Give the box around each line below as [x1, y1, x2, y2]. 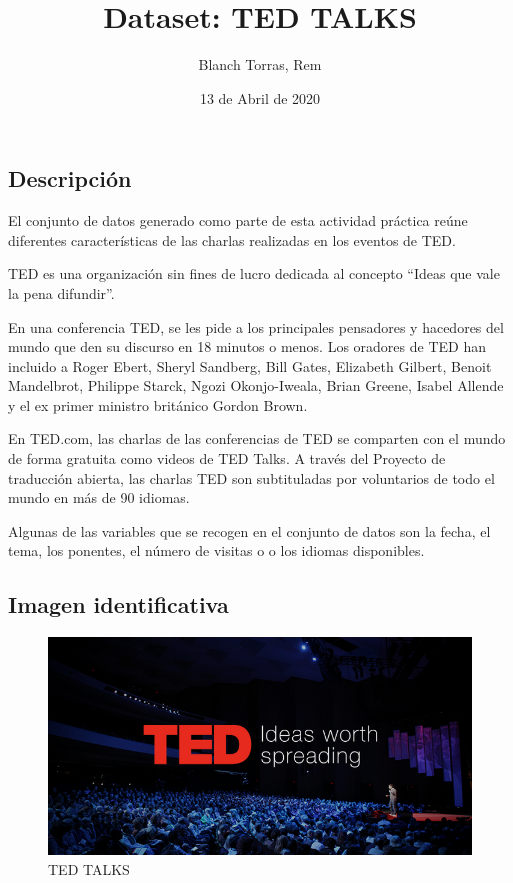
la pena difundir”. [8, 282, 115, 303]
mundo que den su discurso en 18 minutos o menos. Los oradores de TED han [8, 336, 486, 357]
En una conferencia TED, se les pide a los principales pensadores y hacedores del [8, 316, 504, 337]
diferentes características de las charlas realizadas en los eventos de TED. [8, 229, 456, 250]
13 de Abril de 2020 [199, 87, 321, 108]
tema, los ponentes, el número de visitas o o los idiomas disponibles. [8, 540, 425, 561]
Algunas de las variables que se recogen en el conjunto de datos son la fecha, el [8, 520, 491, 541]
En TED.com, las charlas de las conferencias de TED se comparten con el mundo [8, 428, 506, 449]
